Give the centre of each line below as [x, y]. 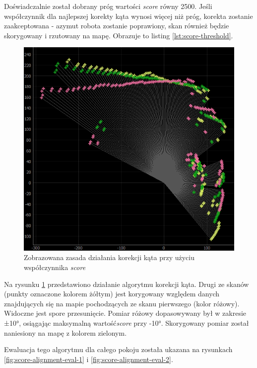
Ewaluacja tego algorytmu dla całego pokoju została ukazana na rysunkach [118, 349]
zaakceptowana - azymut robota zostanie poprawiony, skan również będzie [117, 26]
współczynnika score [55, 267]
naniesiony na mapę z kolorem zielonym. [65, 332]
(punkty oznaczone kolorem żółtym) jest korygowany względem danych [112, 294]
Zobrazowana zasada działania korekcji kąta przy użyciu [109, 257]
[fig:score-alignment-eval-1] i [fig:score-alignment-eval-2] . [89, 359]
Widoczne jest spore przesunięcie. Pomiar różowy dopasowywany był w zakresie [125, 313]
